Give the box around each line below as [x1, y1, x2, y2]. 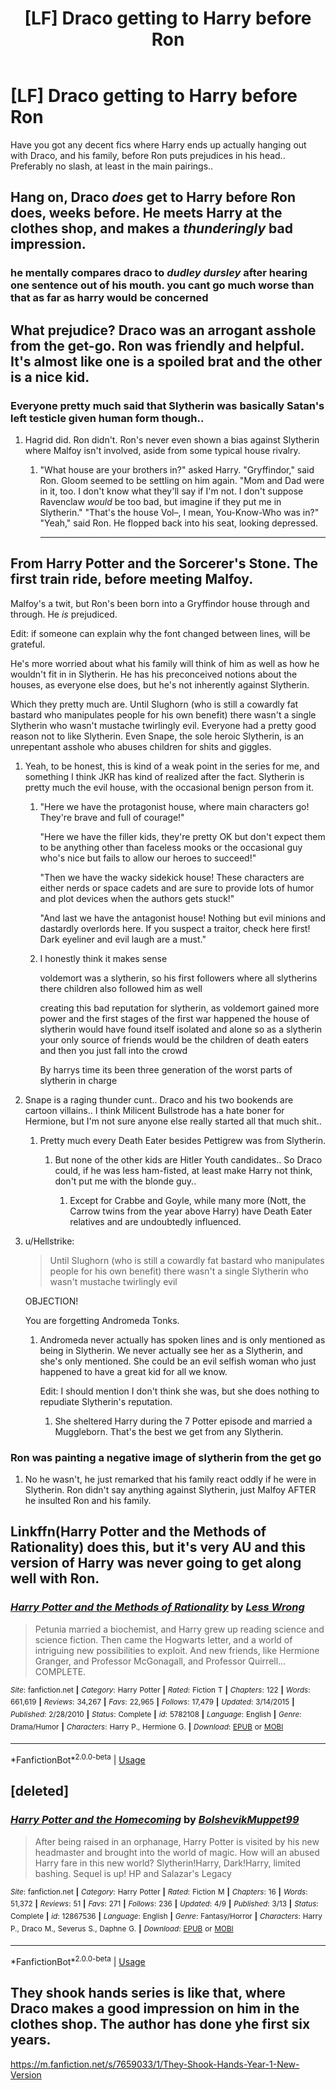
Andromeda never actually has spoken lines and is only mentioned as [39, 1333, 326, 1346]
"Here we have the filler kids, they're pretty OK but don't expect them [39, 830, 326, 842]
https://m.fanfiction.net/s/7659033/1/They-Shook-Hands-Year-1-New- [10, 2058, 300, 2070]
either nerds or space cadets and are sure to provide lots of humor [39, 882, 315, 894]
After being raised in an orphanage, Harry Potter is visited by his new [34, 1835, 320, 1847]
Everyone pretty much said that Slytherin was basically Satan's [10, 398, 325, 412]
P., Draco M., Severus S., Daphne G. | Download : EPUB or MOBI [10, 1923, 234, 1934]
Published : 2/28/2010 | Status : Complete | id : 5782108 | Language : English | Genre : [10, 1710, 302, 1720]
